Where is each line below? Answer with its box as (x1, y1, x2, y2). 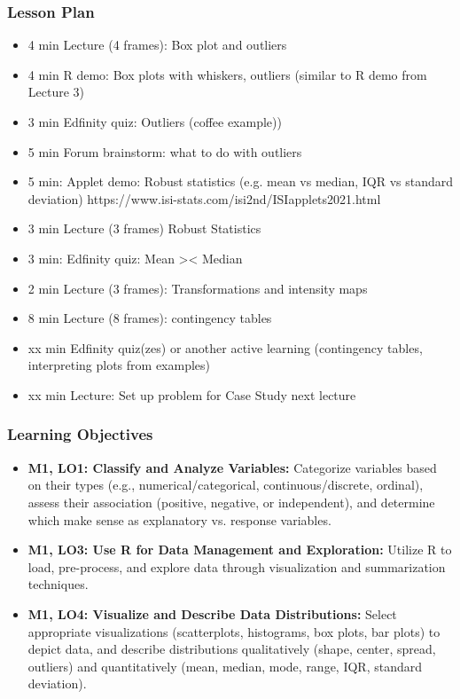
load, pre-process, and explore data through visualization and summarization (27, 557, 446, 576)
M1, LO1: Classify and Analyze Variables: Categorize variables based (27, 458, 437, 476)
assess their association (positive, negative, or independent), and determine (27, 492, 435, 511)
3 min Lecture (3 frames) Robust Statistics (27, 219, 261, 238)
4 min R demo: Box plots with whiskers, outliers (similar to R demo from (27, 65, 427, 83)
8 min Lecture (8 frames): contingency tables (27, 309, 272, 327)
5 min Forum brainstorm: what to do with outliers (27, 142, 302, 161)
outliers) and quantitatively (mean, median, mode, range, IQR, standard (27, 656, 423, 675)
